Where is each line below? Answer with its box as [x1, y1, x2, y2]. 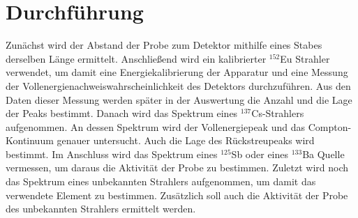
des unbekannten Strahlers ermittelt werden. [6, 201, 196, 216]
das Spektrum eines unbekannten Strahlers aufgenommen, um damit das [6, 174, 316, 189]
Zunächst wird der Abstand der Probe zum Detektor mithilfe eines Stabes [6, 38, 322, 52]
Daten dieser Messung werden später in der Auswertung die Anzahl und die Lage [6, 92, 352, 107]
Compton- [308, 119, 352, 134]
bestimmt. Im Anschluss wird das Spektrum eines [6, 146, 218, 161]
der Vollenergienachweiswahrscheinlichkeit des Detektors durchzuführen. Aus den [6, 78, 351, 93]
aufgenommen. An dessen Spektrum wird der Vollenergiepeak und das [6, 119, 305, 134]
